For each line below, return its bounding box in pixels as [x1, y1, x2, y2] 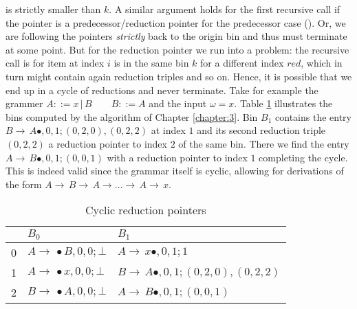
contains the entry [275, 109, 351, 124]
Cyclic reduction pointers [85, 202, 206, 218]
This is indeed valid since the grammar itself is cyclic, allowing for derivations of [6, 163, 344, 178]
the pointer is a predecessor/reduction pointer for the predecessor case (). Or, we [6, 15, 346, 30]
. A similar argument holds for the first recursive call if [109, 2, 340, 16]
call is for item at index [6, 56, 105, 70]
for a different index [200, 56, 284, 70]
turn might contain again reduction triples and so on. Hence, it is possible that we [6, 69, 352, 83]
